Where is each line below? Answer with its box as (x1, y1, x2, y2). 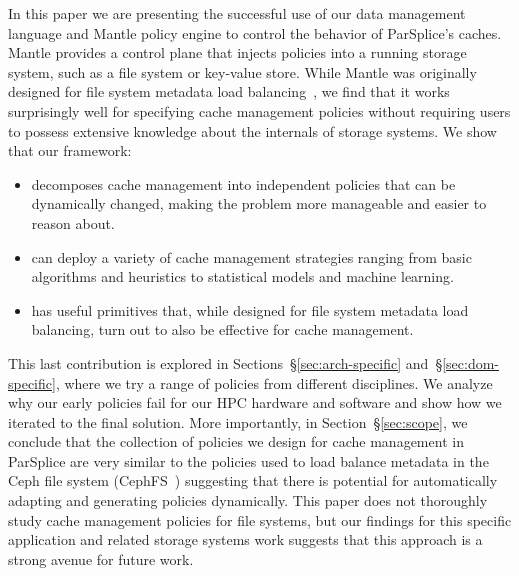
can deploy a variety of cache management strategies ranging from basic (31, 246, 472, 267)
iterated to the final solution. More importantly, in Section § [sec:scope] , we (8, 411, 468, 432)
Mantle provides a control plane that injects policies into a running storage (8, 42, 467, 63)
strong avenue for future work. (8, 548, 194, 569)
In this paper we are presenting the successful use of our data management (8, 3, 466, 23)
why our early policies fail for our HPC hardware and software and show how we (8, 392, 502, 413)
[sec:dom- (442, 352, 500, 373)
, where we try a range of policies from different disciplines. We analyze (55, 372, 493, 393)
